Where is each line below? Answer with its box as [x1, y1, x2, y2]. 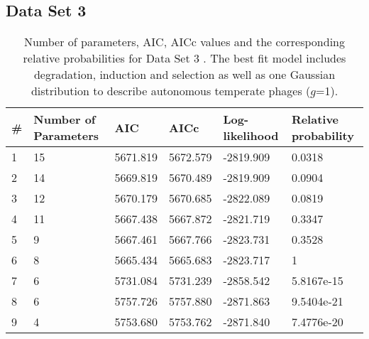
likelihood [223, 127, 279, 144]
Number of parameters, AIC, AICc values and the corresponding [23, 33, 346, 50]
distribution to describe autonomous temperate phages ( [31, 82, 311, 99]
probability [291, 127, 354, 144]
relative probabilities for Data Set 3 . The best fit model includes [23, 50, 346, 67]
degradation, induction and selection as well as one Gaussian [33, 66, 336, 83]
